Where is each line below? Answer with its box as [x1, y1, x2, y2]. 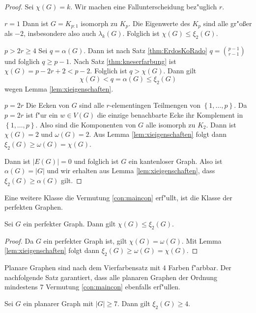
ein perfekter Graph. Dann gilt [23, 218, 116, 228]
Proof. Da [4, 235, 34, 246]
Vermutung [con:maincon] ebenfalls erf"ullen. [46, 282, 180, 292]
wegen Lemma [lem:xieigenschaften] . [4, 83, 114, 94]
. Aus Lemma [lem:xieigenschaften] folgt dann [89, 129, 227, 139]
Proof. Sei [4, 1, 34, 11]
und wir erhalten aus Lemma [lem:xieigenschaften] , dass [47, 165, 215, 176]
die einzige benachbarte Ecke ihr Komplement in [97, 110, 243, 120]
